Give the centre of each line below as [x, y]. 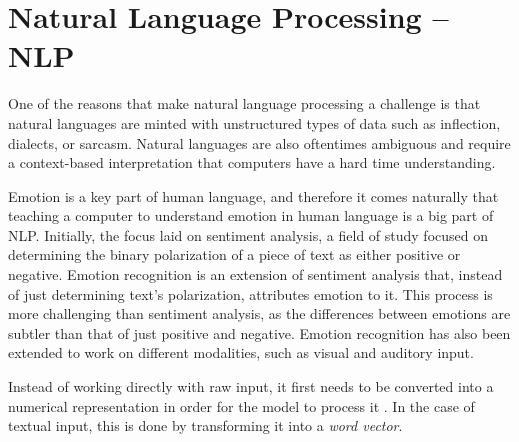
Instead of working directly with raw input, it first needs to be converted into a [251, 386]
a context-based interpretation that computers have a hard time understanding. [252, 162]
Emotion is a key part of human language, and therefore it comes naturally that [253, 195]
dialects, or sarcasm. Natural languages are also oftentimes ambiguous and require [259, 142]
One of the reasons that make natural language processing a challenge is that [244, 103]
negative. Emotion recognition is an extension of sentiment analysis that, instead [255, 274]
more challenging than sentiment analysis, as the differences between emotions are [259, 313]
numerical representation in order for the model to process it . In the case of [241, 405]
